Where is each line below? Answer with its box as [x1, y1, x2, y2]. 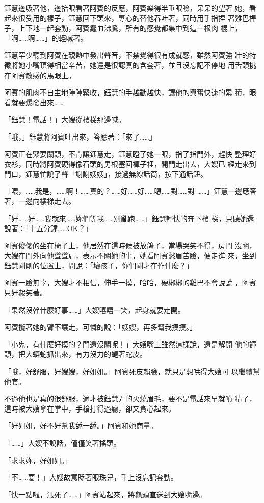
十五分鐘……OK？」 [29, 223, 93, 234]
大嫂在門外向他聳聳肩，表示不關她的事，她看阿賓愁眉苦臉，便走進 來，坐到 [4, 250, 256, 261]
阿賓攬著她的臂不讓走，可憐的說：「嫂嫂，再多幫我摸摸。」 [4, 322, 197, 332]
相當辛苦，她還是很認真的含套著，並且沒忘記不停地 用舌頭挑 [54, 59, 256, 70]
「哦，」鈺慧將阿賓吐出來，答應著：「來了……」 [4, 131, 156, 142]
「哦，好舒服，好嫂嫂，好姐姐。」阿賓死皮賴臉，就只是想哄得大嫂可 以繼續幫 [4, 366, 260, 377]
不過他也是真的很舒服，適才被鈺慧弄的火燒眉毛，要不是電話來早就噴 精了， [4, 393, 256, 404]
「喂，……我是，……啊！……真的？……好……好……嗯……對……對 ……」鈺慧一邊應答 [4, 186, 257, 196]
